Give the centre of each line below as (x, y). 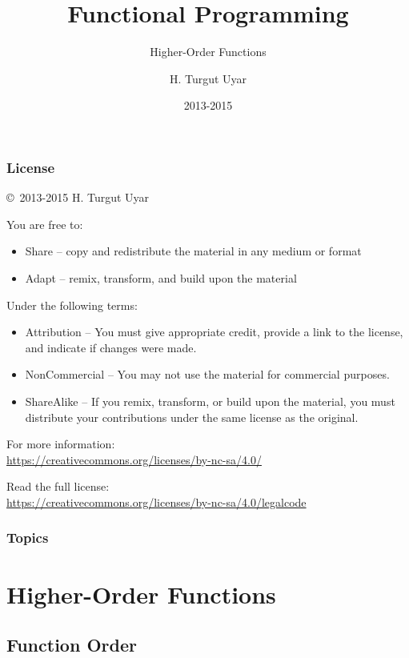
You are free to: (45, 224)
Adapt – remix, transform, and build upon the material (161, 277)
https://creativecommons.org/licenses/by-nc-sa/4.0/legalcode (156, 502)
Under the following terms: (72, 305)
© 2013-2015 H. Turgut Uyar (78, 197)
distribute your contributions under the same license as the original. (192, 417)
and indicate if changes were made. (111, 347)
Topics (28, 538)
